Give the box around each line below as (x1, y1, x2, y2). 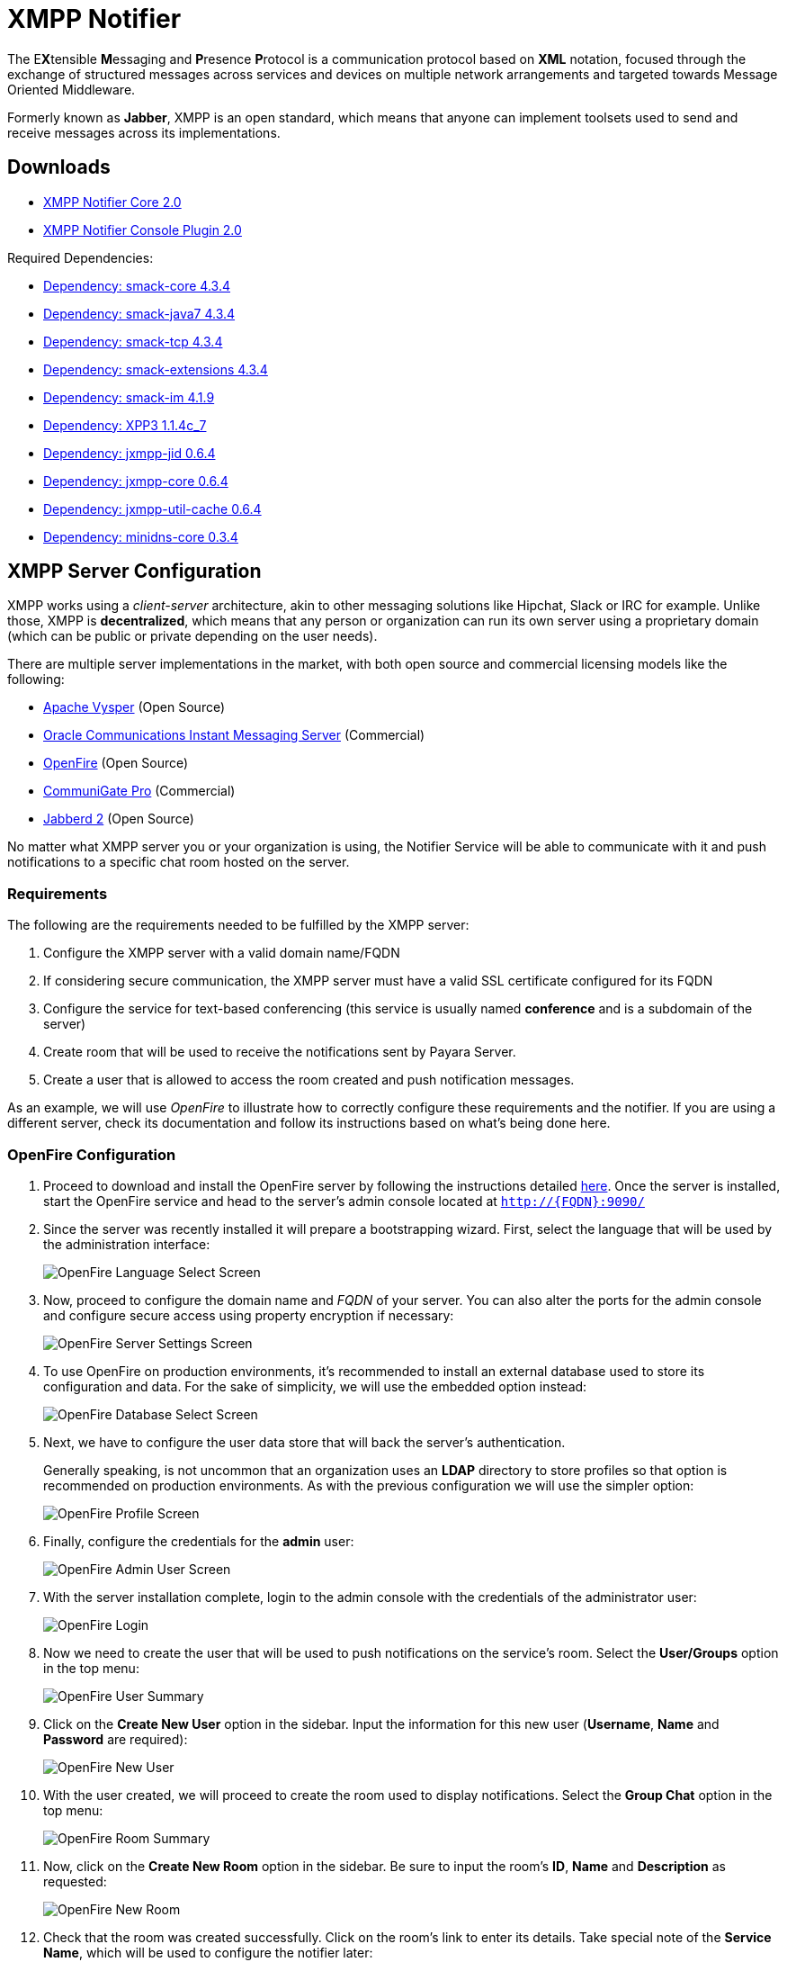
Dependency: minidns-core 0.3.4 (43, 528, 238, 544)
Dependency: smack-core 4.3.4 (43, 277, 231, 293)
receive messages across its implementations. (7, 124, 281, 140)
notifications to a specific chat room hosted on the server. (7, 854, 350, 870)
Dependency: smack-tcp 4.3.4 (43, 333, 223, 349)
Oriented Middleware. (7, 81, 136, 97)
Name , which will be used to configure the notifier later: (43, 1944, 373, 1960)
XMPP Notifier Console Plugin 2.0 (43, 221, 242, 238)
